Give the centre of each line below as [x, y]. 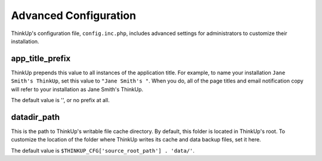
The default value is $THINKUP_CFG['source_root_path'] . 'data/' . [103, 150]
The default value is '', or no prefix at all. [60, 100]
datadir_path [35, 117]
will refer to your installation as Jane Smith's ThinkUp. [77, 89]
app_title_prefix [41, 59]
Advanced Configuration [74, 15]
